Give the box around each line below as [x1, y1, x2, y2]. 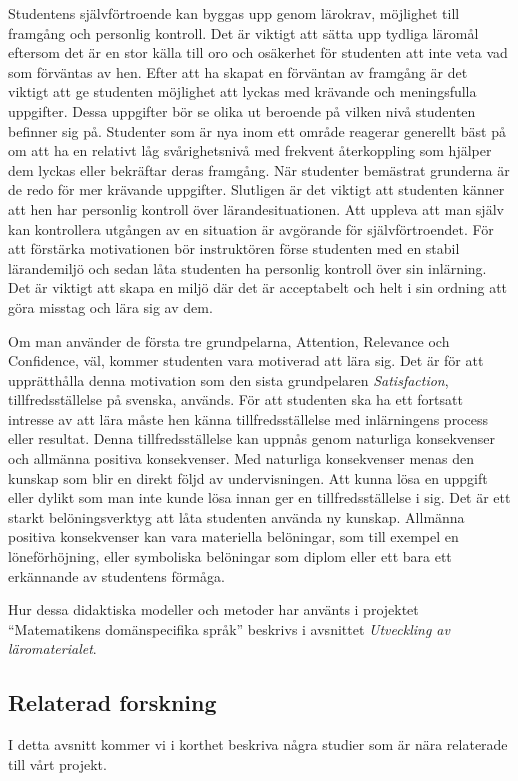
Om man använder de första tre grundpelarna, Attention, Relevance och [8, 330, 450, 351]
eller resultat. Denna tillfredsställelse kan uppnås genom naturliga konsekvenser [8, 428, 496, 449]
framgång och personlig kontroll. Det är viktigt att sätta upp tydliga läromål [8, 22, 479, 43]
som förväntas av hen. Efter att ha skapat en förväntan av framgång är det [8, 61, 468, 82]
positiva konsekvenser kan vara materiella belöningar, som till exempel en [8, 526, 459, 547]
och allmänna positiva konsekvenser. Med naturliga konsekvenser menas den [8, 448, 475, 469]
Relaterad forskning [8, 687, 217, 718]
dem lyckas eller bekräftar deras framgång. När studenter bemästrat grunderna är [8, 159, 510, 180]
